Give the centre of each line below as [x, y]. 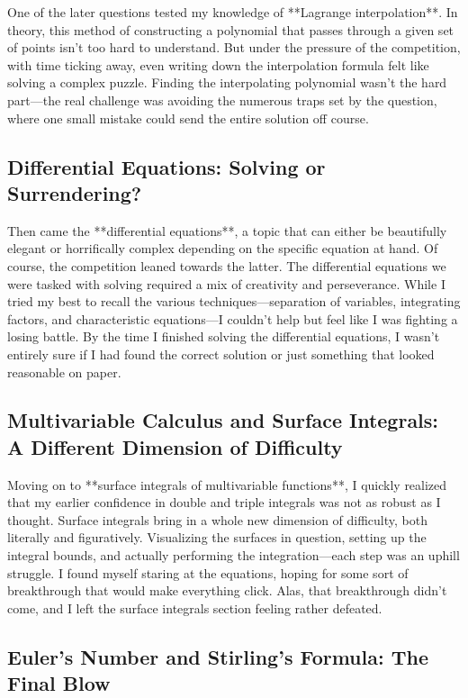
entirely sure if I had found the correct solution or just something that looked [221, 354]
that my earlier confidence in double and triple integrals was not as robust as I [224, 502]
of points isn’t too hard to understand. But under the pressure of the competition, [234, 47]
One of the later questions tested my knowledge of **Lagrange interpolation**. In [233, 12]
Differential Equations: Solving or [166, 166]
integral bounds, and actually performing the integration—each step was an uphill [234, 555]
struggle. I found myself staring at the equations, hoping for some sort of [208, 572]
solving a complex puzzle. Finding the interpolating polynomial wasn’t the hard [227, 82]
